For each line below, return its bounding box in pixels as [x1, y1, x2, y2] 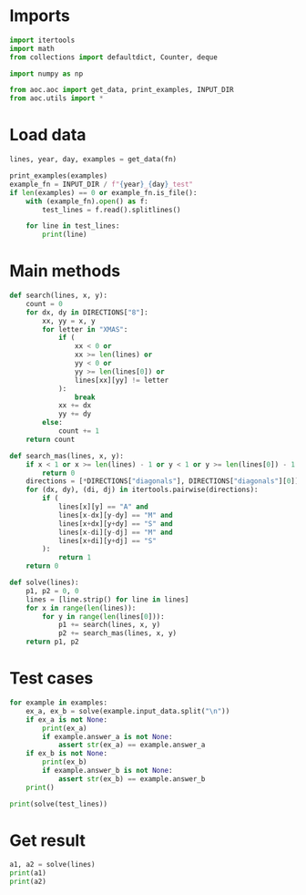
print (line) [42, 230, 88, 240]
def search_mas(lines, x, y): [9, 451, 125, 460]
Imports [9, 5, 70, 26]
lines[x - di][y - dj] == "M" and [57, 528, 173, 537]
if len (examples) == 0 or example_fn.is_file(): [9, 188, 198, 197]
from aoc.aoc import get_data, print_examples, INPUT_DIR [9, 86, 234, 95]
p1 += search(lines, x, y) [57, 621, 161, 630]
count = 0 [25, 299, 64, 308]
